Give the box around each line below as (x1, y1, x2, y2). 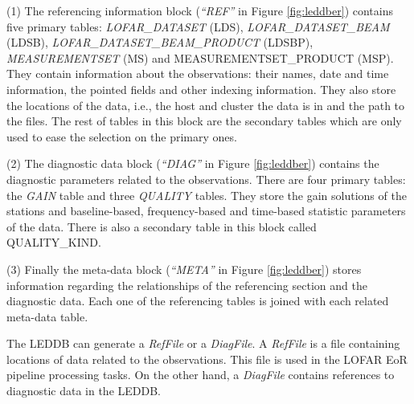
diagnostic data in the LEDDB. (6, 382, 162, 399)
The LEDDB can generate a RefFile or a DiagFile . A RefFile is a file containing (6, 335, 400, 352)
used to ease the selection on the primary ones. (6, 128, 237, 145)
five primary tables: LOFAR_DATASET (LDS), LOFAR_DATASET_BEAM (6, 18, 390, 35)
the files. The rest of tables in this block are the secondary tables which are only (6, 112, 402, 129)
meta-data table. (6, 308, 88, 324)
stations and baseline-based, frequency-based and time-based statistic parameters (6, 202, 406, 219)
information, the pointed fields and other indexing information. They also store (6, 80, 396, 97)
